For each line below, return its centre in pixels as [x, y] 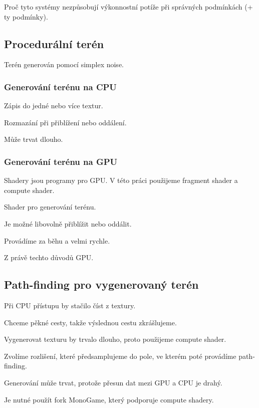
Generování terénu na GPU [61, 161]
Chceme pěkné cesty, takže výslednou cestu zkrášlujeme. [90, 322]
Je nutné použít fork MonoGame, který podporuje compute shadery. [109, 399]
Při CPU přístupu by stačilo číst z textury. [70, 305]
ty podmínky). [26, 16]
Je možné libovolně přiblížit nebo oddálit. [68, 223]
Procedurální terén [54, 43]
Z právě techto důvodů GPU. [49, 257]
